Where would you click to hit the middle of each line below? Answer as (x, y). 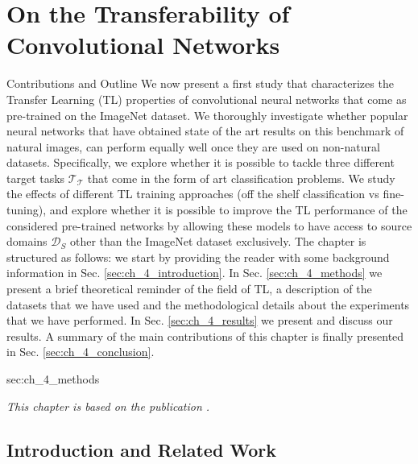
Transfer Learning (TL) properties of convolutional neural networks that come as (207, 99)
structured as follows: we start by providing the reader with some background (198, 257)
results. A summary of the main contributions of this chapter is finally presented (205, 336)
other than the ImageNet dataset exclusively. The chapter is (218, 241)
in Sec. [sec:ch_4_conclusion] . (81, 352)
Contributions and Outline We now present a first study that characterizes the (200, 83)
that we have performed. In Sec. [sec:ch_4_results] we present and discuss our (200, 320)
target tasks (36, 178)
